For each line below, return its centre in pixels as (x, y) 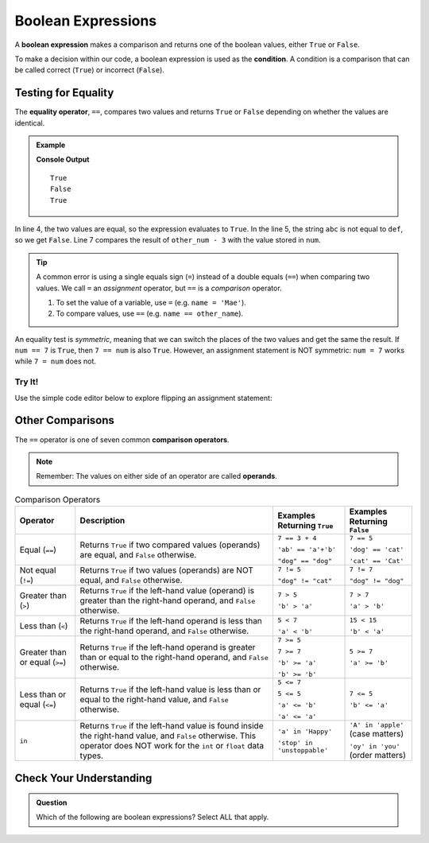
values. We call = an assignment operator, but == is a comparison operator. (159, 288)
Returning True (305, 525)
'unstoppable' (303, 750)
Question (52, 802)
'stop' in (295, 742)
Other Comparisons (65, 420)
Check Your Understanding (83, 778)
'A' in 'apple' (377, 725)
